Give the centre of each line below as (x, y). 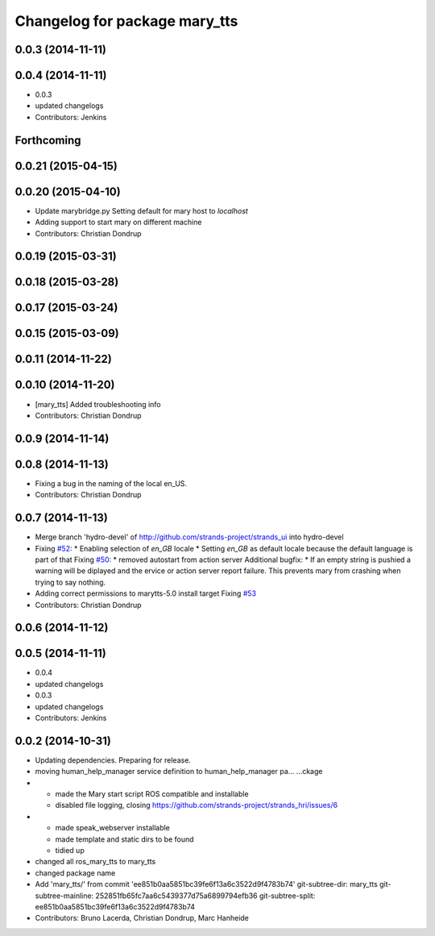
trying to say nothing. (70, 582)
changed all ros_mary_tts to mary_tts (95, 862)
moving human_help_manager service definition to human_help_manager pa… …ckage (179, 772)
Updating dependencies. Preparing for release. (113, 760)
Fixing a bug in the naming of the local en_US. (111, 483)
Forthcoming (48, 140)
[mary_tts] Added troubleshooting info (98, 404)
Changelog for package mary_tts (126, 21)
